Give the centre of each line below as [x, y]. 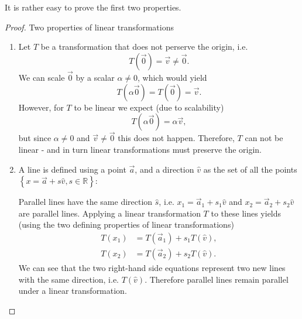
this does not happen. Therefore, [176, 138]
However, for [41, 107]
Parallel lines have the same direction [85, 202]
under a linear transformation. [73, 291]
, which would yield [172, 77]
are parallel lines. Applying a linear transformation [109, 213]
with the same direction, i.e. [69, 279]
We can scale [42, 77]
